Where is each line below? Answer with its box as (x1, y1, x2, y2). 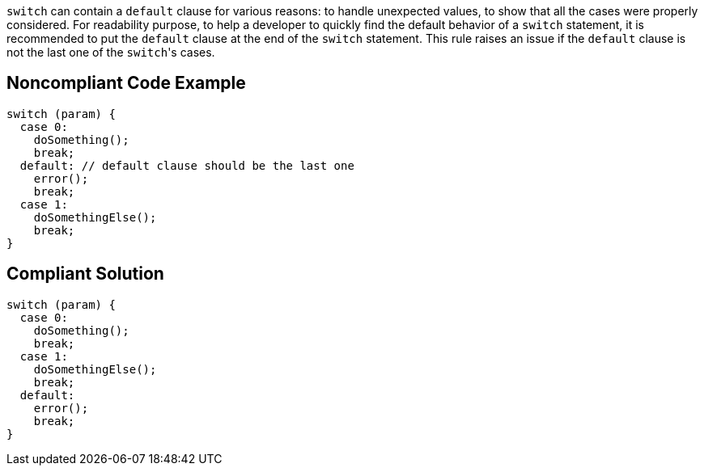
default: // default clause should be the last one (19, 158, 354, 172)
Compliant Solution (6, 263, 164, 284)
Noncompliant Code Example (6, 73, 246, 94)
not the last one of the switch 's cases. (6, 45, 215, 59)
